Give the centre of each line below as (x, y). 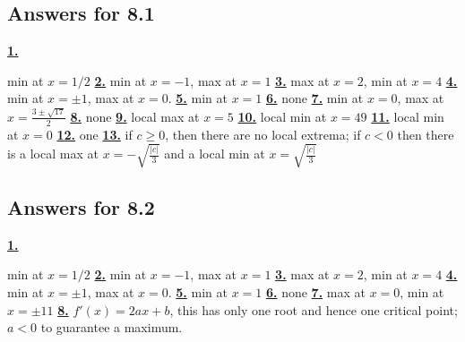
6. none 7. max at (315, 292)
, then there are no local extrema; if (263, 134)
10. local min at (282, 116)
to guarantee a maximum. (112, 327)
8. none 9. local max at (135, 116)
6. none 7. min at (314, 98)
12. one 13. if (95, 134)
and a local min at (215, 154)
